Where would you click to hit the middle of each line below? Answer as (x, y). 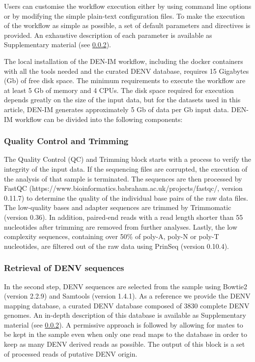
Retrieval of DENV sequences (64, 268)
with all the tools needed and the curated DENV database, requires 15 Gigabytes (127, 71)
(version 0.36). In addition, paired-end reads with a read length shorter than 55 (124, 217)
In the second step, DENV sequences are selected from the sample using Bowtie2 (126, 286)
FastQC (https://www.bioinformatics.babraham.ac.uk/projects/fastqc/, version (123, 188)
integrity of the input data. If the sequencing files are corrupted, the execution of (126, 168)
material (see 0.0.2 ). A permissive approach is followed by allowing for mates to (124, 324)
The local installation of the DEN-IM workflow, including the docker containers (124, 61)
